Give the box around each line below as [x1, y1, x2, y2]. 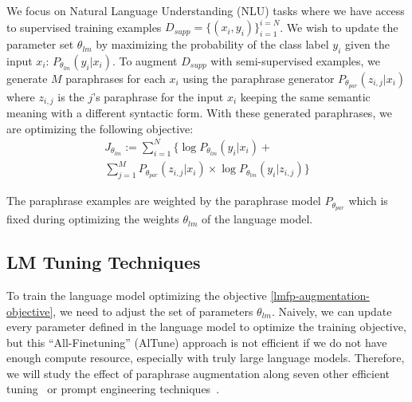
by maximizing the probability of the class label [96, 36, 329, 53]
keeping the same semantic [240, 88, 371, 104]
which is [348, 192, 388, 209]
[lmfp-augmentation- [270, 286, 370, 303]
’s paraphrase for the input [92, 88, 224, 104]
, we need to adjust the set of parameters [53, 302, 253, 319]
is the [57, 88, 84, 104]
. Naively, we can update [272, 302, 392, 319]
